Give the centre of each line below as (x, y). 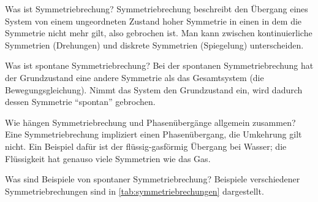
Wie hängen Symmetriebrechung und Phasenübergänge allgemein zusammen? (150, 122)
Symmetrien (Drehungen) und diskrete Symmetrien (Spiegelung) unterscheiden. (154, 45)
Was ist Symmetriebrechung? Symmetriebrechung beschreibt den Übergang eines (157, 9)
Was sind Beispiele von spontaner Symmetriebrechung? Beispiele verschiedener (153, 179)
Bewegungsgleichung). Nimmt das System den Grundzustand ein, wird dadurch (154, 89)
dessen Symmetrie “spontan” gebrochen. (80, 102)
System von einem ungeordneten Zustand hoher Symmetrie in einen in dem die (153, 21)
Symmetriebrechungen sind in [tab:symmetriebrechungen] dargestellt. (134, 191)
